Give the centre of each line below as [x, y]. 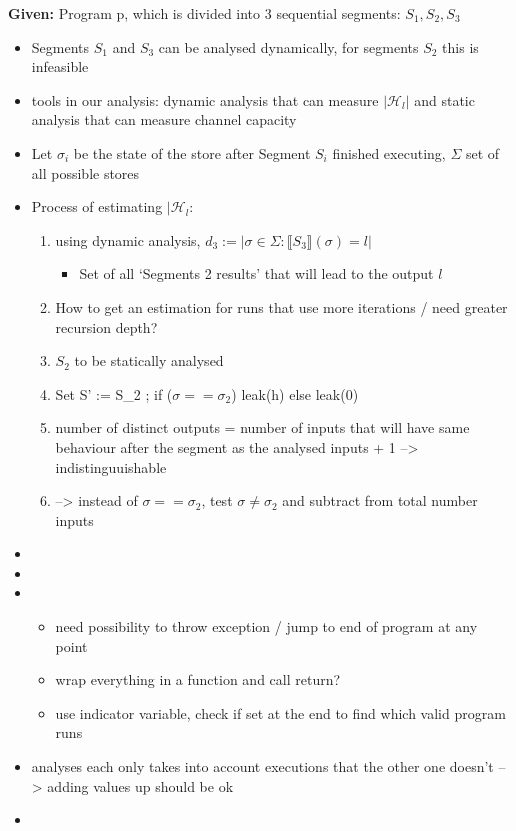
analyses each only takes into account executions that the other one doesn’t [262, 766]
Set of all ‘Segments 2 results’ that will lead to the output [256, 273]
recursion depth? [106, 326]
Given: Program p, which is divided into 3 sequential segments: [204, 13]
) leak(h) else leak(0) [295, 393]
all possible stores [85, 172]
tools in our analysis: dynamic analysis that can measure [205, 99]
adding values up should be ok [140, 785]
